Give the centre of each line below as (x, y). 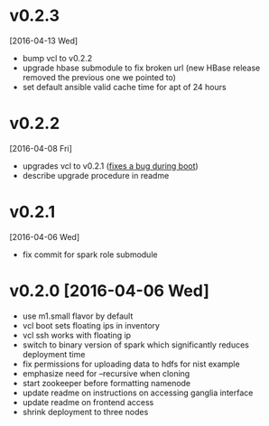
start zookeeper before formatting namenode (107, 383)
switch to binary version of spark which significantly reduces (136, 345)
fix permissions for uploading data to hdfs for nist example (131, 364)
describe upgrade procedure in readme (96, 175)
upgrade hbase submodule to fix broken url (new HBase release (141, 68)
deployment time (54, 354)
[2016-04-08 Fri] (41, 148)
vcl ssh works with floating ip (77, 335)
